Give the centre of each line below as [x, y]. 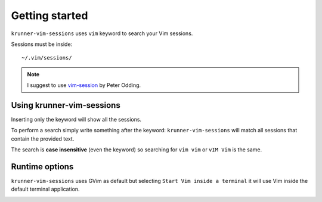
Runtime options [42, 167]
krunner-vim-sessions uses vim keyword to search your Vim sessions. [102, 33]
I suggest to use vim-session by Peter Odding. [84, 85]
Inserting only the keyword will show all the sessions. [76, 120]
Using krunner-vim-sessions [66, 105]
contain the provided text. [43, 139]
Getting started [49, 15]
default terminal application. [45, 189]
